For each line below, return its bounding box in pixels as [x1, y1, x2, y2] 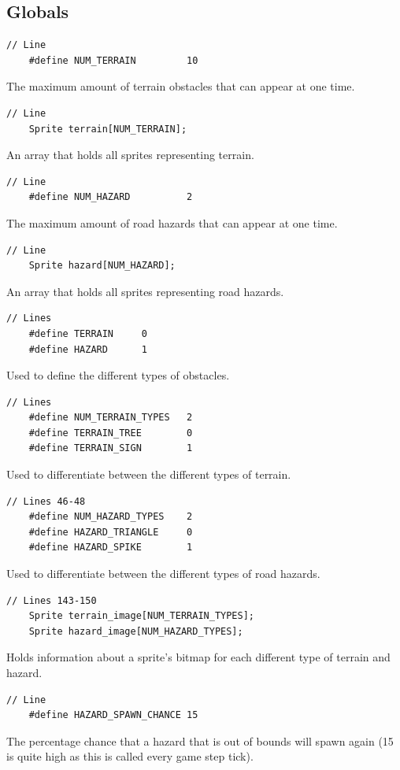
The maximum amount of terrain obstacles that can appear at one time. [6, 78, 355, 94]
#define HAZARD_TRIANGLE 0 [28, 526, 193, 538]
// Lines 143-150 [6, 594, 97, 606]
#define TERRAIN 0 [28, 328, 147, 339]
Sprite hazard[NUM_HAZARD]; [28, 260, 176, 272]
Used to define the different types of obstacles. [6, 367, 230, 383]
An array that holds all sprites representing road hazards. [6, 283, 284, 299]
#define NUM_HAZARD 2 [28, 191, 193, 203]
